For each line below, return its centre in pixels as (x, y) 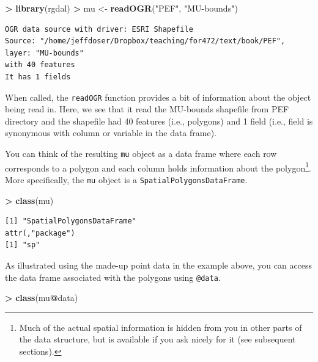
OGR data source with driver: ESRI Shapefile (99, 29)
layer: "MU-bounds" (44, 53)
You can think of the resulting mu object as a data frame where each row (141, 153)
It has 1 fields (38, 77)
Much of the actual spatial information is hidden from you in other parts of (161, 327)
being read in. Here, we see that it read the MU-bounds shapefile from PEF (147, 109)
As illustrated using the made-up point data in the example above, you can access (159, 265)
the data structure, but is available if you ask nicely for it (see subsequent (157, 339)
